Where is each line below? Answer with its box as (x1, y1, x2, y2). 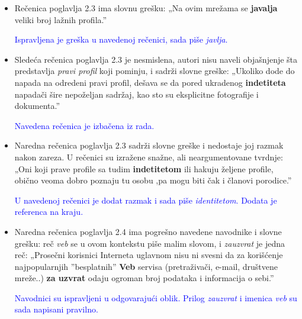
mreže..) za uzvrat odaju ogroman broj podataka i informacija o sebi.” (14, 272, 274, 284)
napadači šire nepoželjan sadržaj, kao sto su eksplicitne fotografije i (14, 88, 259, 100)
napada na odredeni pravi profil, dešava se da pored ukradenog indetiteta (14, 76, 286, 88)
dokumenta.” (14, 99, 60, 112)
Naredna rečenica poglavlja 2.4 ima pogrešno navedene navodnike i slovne (14, 225, 282, 237)
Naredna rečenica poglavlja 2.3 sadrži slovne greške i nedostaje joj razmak (14, 139, 284, 152)
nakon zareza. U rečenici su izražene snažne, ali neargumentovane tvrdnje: (14, 150, 283, 163)
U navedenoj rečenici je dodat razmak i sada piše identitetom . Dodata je (14, 194, 277, 206)
